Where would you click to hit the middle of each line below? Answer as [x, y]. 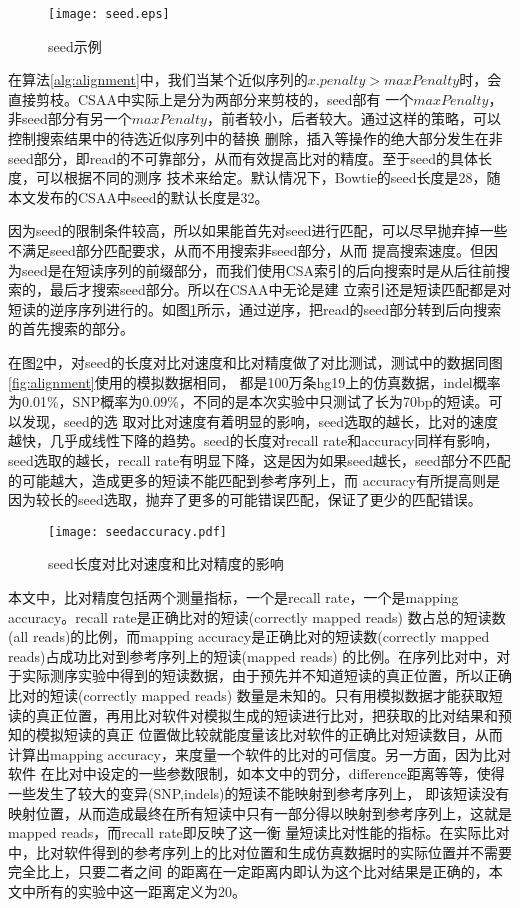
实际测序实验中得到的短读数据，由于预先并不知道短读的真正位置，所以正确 [266, 675]
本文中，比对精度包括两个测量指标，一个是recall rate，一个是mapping [233, 596]
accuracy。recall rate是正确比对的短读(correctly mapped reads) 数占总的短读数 [257, 616]
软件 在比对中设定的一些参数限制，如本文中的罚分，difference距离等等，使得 [256, 773]
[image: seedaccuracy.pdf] [137, 531]
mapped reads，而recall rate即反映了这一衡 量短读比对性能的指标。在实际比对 [259, 832]
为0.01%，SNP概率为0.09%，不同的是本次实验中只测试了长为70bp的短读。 [248, 401]
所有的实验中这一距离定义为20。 [140, 890]
